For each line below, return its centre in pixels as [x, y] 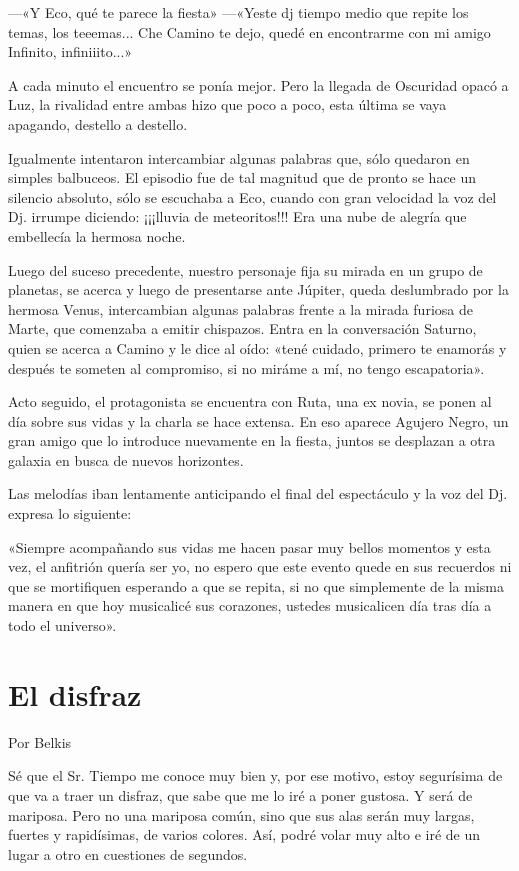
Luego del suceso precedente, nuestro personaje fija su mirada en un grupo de [245, 269]
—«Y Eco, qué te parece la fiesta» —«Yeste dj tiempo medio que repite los [238, 12]
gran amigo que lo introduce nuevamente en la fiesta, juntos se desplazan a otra [252, 440]
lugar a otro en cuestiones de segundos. [128, 853]
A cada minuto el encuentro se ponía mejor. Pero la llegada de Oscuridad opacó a [258, 84]
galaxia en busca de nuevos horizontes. [126, 459]
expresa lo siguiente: [70, 513]
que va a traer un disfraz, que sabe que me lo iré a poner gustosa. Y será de [240, 794]
